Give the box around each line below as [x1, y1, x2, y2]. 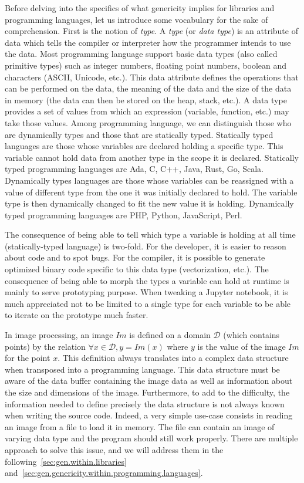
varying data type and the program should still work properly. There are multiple [5, 432, 298, 444]
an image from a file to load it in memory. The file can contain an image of [5, 420, 275, 433]
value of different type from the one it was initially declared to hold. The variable [5, 185, 298, 198]
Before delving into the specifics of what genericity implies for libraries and [5, 2, 275, 13]
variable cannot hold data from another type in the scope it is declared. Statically [5, 151, 299, 163]
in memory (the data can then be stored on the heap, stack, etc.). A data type [5, 93, 287, 106]
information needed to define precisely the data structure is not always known [5, 397, 285, 410]
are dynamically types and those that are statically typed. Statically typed [5, 128, 273, 140]
